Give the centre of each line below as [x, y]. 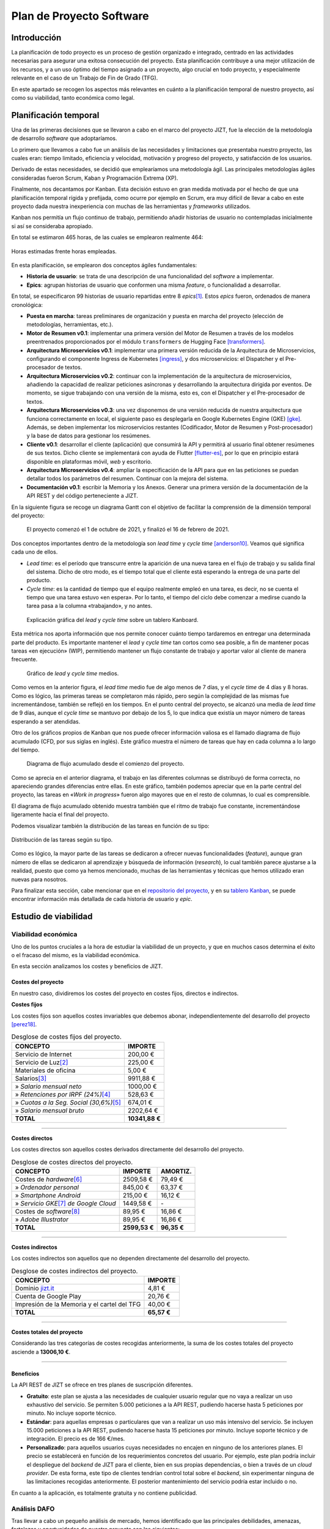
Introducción [36, 38]
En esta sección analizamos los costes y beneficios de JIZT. [87, 966]
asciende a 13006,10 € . [41, 1352]
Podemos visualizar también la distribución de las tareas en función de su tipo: [110, 826]
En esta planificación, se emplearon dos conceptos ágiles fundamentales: [104, 265]
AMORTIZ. [176, 1171]
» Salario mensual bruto [50, 1110]
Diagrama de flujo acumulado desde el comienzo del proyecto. [105, 764]
